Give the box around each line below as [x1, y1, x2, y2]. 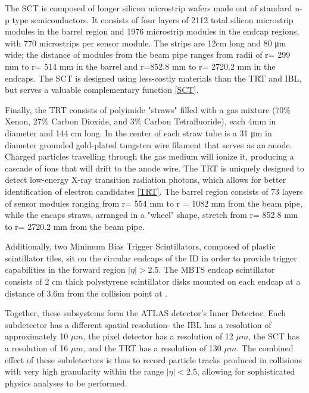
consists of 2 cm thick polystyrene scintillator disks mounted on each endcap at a [5, 275, 301, 288]
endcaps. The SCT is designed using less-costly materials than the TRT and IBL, [5, 71, 302, 84]
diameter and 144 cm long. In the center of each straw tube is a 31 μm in [5, 126, 272, 139]
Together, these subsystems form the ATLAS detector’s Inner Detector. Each [5, 307, 286, 319]
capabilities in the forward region [5, 263, 126, 276]
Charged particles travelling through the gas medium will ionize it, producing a [5, 150, 294, 163]
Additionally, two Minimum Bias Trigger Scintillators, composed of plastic [5, 240, 276, 252]
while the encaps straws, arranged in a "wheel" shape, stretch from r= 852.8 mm [5, 208, 298, 221]
